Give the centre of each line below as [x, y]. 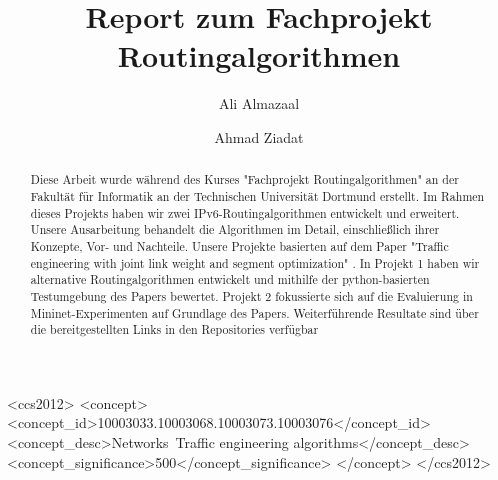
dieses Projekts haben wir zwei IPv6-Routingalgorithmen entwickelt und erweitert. [245, 212]
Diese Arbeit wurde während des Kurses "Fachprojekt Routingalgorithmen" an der [244, 179]
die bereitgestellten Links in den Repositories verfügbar [174, 329]
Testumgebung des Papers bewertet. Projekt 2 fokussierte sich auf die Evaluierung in [251, 295]
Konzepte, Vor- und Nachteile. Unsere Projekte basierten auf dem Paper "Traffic [239, 245]
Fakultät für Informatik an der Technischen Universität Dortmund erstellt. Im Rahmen [257, 195]
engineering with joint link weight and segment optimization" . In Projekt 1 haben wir [255, 262]
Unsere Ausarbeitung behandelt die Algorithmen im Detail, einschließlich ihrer [235, 229]
